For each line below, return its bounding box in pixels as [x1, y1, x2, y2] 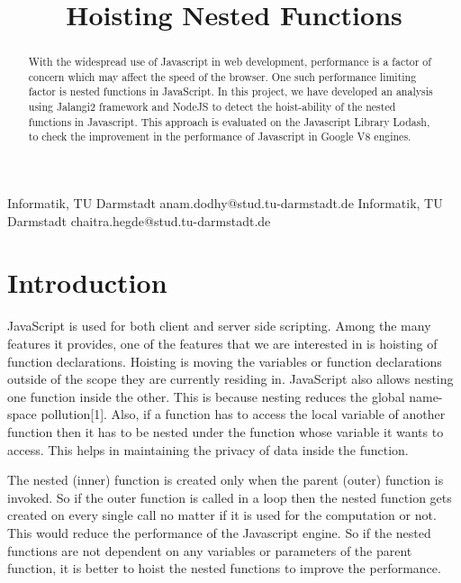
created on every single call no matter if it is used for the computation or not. [7, 506, 437, 524]
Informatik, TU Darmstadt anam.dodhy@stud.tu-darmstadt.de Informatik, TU [7, 194, 443, 213]
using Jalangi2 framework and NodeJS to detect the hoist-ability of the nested [28, 99, 396, 114]
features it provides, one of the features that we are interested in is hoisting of [7, 334, 438, 353]
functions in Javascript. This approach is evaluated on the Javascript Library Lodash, [28, 114, 430, 129]
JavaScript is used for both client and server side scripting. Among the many [7, 316, 431, 335]
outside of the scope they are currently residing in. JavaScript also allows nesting [7, 369, 454, 388]
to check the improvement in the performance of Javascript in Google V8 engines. [28, 129, 411, 144]
